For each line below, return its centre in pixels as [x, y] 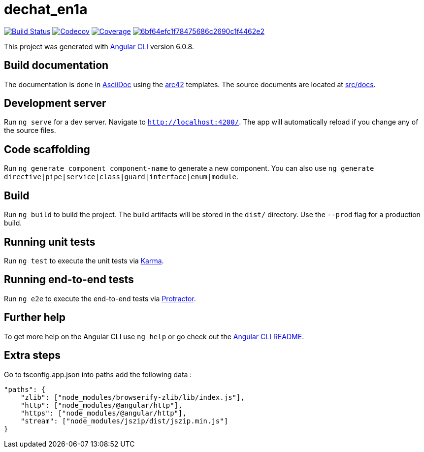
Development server [55, 103]
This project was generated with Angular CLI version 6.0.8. [99, 46]
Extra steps [33, 355]
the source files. [30, 130]
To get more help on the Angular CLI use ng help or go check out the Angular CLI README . [154, 336]
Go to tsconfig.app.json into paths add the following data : [98, 374]
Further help [35, 318]
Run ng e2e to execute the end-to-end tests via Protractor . [100, 298]
